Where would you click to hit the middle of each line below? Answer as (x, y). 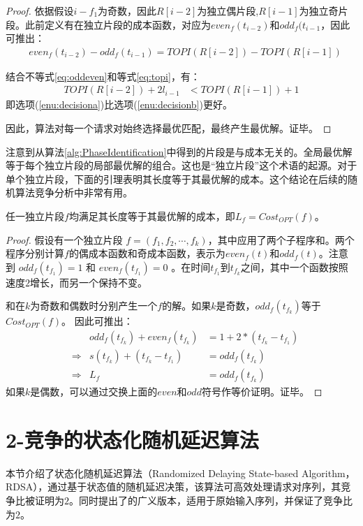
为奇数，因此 (127, 10)
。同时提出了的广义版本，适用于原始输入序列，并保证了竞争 (206, 500)
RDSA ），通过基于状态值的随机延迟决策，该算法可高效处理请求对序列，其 (173, 487)
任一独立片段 (35, 216)
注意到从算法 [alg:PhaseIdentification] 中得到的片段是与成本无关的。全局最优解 (179, 151)
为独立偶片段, (228, 10)
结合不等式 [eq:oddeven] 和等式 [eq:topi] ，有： (103, 76)
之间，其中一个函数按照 (294, 266)
